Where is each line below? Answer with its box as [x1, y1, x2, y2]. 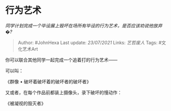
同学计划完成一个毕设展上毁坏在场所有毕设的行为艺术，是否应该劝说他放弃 [5, 23, 162, 29]
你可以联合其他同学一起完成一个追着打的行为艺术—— [5, 57, 118, 63]
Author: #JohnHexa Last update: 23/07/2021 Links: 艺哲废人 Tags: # [17, 39, 162, 46]
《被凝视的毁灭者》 [5, 100, 46, 106]
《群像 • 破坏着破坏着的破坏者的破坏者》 [5, 78, 91, 84]
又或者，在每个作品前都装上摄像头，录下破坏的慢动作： [5, 89, 122, 95]
